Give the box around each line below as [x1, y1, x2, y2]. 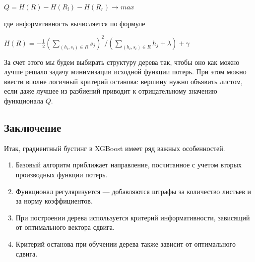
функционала [4, 96, 44, 106]
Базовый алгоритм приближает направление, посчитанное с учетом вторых [15, 159, 242, 170]
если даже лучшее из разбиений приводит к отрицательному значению [4, 86, 217, 96]
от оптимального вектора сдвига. [15, 222, 115, 232]
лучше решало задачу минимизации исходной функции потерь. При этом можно [4, 66, 247, 77]
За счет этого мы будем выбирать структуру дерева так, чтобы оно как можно [4, 56, 240, 67]
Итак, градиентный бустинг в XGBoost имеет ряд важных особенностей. [4, 143, 225, 153]
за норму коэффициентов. [15, 196, 93, 206]
